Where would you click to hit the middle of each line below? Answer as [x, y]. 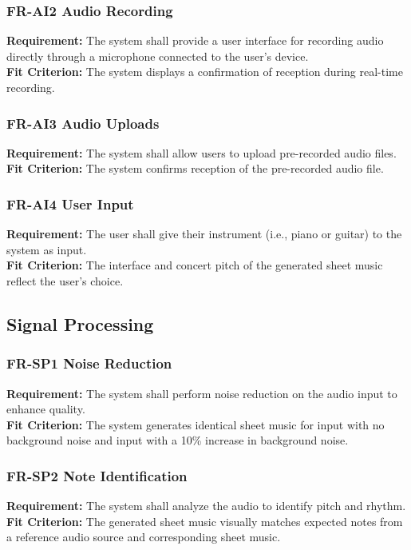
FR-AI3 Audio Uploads [83, 123]
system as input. [47, 249]
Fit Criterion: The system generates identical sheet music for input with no [196, 424]
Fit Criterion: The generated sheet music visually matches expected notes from [205, 521]
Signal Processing [80, 323]
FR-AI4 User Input [70, 203]
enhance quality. [46, 409]
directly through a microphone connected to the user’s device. [158, 56]
